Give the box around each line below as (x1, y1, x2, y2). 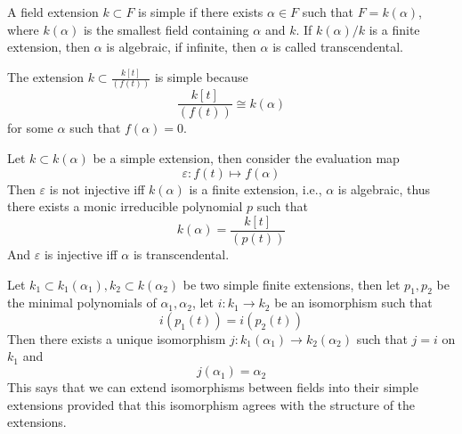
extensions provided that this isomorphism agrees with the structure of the (7, 395, 416, 414)
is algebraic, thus (337, 179, 431, 198)
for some (7, 119, 53, 137)
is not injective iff (49, 179, 145, 198)
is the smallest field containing (83, 20, 249, 38)
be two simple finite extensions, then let (182, 274, 401, 293)
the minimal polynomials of (7, 293, 157, 312)
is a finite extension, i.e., (189, 179, 322, 198)
